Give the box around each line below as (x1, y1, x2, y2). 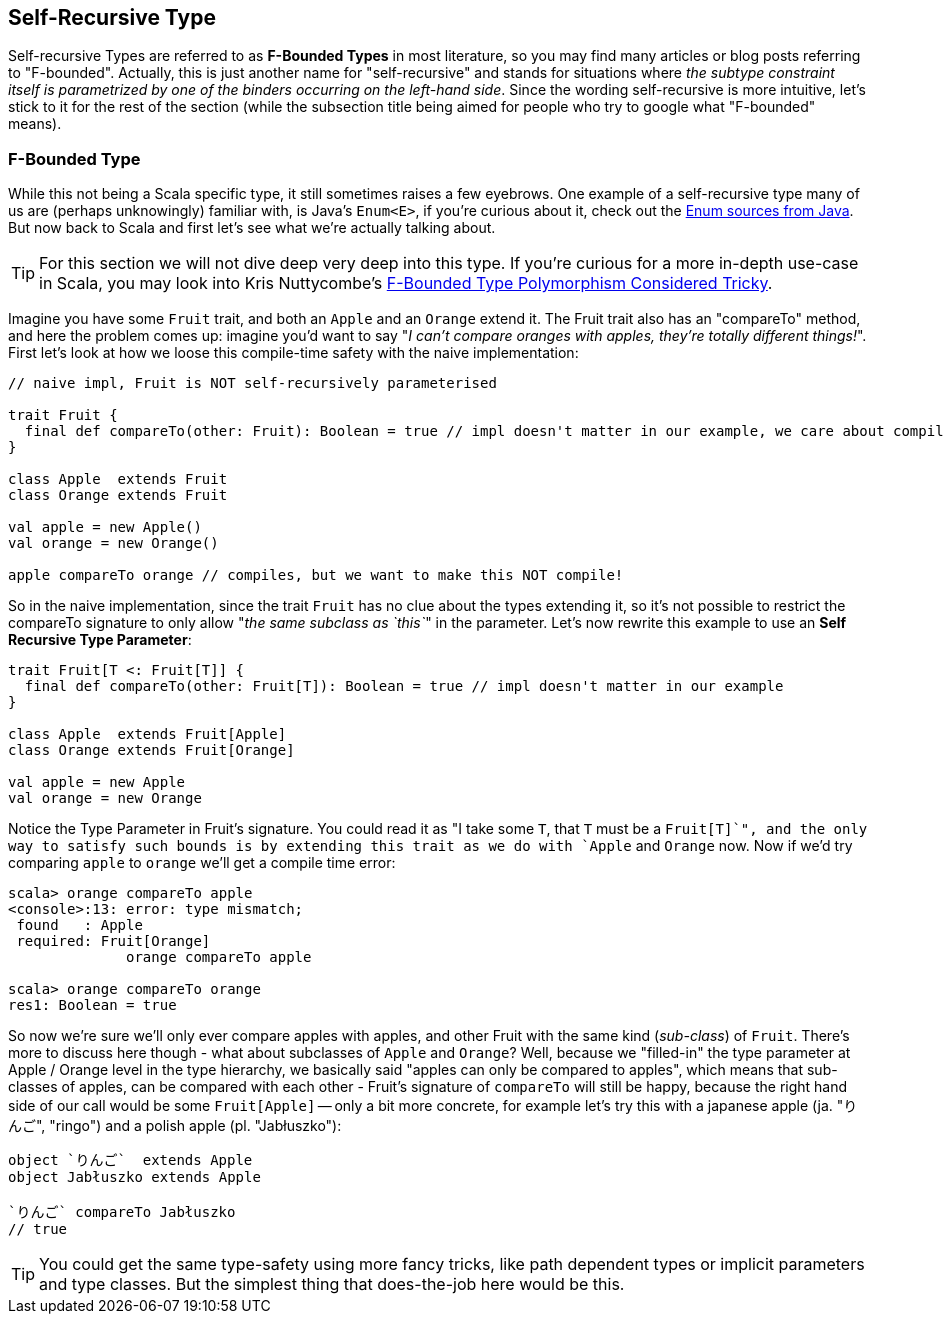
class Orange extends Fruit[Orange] (8, 742, 295, 759)
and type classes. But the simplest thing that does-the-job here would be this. (39, 1274, 625, 1295)
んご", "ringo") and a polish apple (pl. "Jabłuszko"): (8, 1117, 342, 1135)
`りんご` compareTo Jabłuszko (8, 1204, 236, 1221)
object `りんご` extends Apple (8, 1152, 253, 1169)
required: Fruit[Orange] (16, 933, 211, 950)
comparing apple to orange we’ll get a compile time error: (8, 854, 396, 872)
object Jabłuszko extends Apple (8, 1169, 261, 1186)
